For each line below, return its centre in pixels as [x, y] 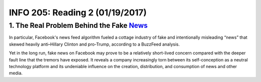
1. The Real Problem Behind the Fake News [78, 25]
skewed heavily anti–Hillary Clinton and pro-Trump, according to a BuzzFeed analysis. [94, 44]
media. [16, 73]
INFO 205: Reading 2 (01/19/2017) [78, 12]
